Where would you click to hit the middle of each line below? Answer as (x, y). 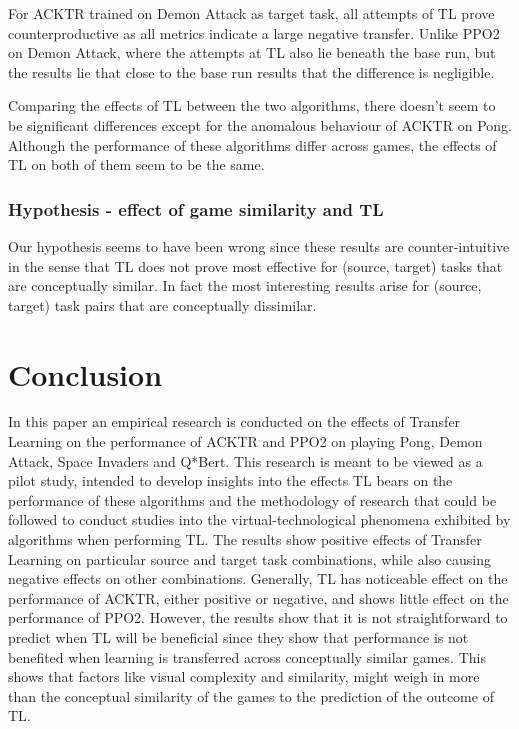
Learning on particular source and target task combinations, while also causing (250, 558)
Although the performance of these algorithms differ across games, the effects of (252, 144)
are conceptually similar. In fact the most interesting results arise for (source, (245, 285)
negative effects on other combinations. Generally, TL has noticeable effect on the (258, 578)
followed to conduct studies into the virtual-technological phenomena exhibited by (259, 519)
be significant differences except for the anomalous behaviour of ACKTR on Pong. (260, 124)
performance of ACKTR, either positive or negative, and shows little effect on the (258, 597)
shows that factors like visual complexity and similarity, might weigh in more (244, 676)
